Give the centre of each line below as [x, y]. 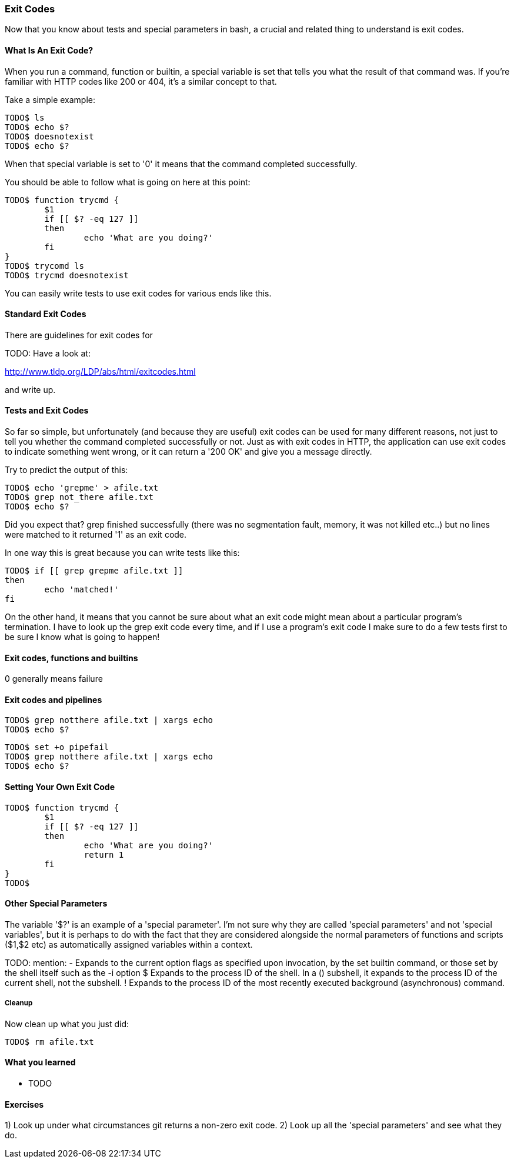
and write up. [30, 389]
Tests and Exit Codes [47, 411]
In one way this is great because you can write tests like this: [122, 553]
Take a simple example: [50, 99]
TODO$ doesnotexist [49, 136]
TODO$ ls [25, 117]
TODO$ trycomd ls [44, 266]
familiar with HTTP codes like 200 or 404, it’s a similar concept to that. [141, 81]
